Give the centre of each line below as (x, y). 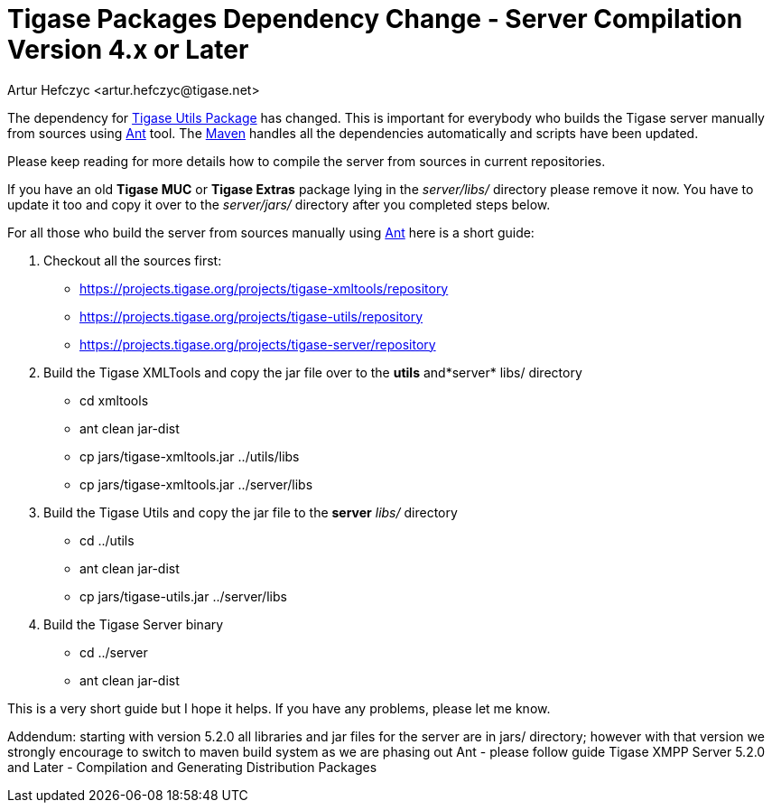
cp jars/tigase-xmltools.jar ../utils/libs (190, 456)
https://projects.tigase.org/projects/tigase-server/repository (258, 344)
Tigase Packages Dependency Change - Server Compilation (375, 19)
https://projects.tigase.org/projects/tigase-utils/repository (251, 316)
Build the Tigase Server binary (134, 624)
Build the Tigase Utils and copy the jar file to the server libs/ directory (251, 512)
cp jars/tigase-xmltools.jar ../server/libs (196, 484)
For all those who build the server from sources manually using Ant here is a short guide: (271, 232)
